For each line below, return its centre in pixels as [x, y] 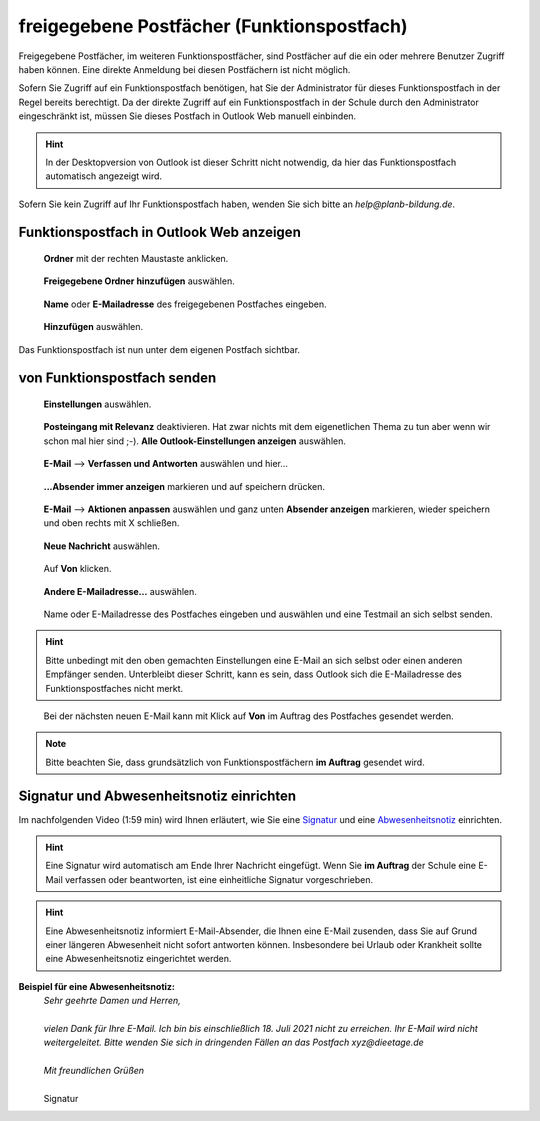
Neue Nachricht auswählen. [101, 546]
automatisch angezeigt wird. [104, 176]
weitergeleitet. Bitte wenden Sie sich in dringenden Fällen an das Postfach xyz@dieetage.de [233, 1042]
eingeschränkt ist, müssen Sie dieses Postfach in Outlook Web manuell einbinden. [187, 116]
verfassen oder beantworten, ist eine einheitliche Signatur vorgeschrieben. [219, 879]
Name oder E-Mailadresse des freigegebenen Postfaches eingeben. [185, 304]
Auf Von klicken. [77, 569]
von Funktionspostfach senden [117, 378]
